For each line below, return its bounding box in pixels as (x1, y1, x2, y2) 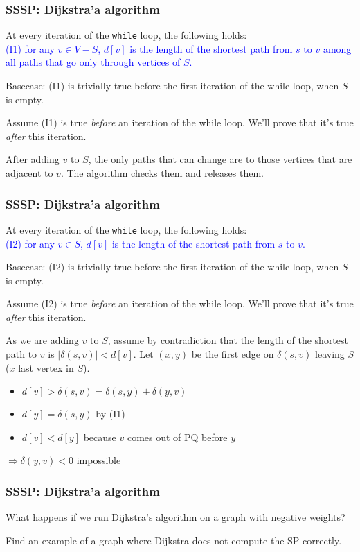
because (83, 429, 116, 444)
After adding (6, 152, 60, 166)
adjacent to (6, 166, 53, 180)
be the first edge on (191, 347, 274, 361)
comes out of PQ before (127, 429, 228, 444)
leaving (315, 347, 345, 361)
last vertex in (18, 360, 74, 374)
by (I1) (96, 406, 125, 421)
